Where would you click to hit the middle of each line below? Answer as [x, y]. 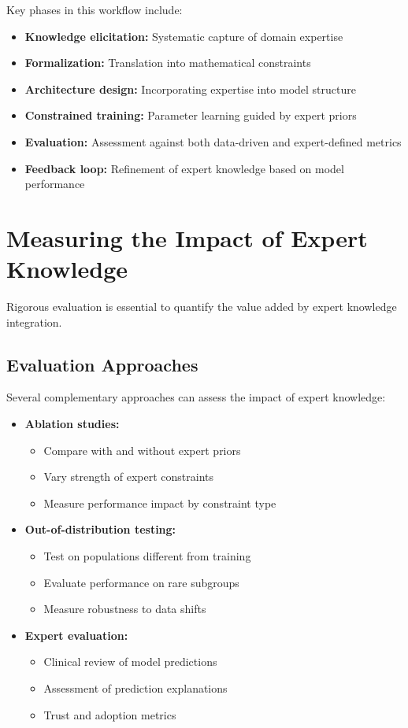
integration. [34, 322]
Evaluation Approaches [102, 364]
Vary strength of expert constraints [129, 477]
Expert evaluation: [76, 635]
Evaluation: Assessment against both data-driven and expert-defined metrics [213, 141]
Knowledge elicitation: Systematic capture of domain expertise [184, 36]
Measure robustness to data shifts [125, 609]
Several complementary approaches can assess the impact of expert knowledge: [196, 397]
